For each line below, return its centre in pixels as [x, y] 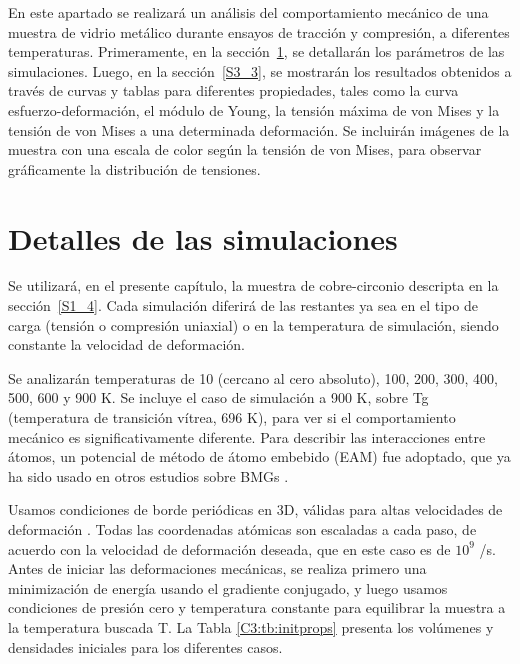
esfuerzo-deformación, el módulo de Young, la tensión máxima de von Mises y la [254, 109]
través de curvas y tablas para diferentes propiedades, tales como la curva [233, 90]
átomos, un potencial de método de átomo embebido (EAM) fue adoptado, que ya [259, 456]
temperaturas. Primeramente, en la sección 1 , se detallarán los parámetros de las [256, 51]
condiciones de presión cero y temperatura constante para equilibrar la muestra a [257, 607]
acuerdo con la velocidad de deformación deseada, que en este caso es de [229, 548]
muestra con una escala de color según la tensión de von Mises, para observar [245, 149]
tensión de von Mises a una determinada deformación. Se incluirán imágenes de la [259, 129]
